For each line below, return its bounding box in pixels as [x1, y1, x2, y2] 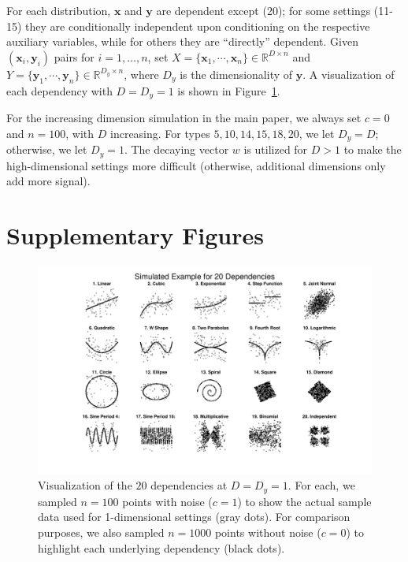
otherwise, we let [6, 141, 87, 158]
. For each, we [287, 477, 355, 493]
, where [124, 65, 159, 82]
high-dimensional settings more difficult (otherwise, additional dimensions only [6, 157, 386, 173]
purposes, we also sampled [38, 524, 165, 541]
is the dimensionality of [180, 65, 293, 82]
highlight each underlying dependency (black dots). [38, 539, 285, 556]
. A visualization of [302, 65, 395, 82]
